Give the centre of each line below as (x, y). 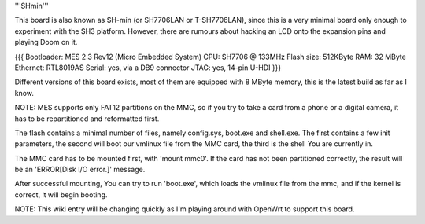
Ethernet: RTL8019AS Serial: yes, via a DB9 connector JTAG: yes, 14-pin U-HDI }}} (148, 68)
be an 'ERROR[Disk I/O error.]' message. (80, 170)
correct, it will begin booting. (61, 195)
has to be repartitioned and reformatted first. (87, 119)
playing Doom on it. (46, 42)
